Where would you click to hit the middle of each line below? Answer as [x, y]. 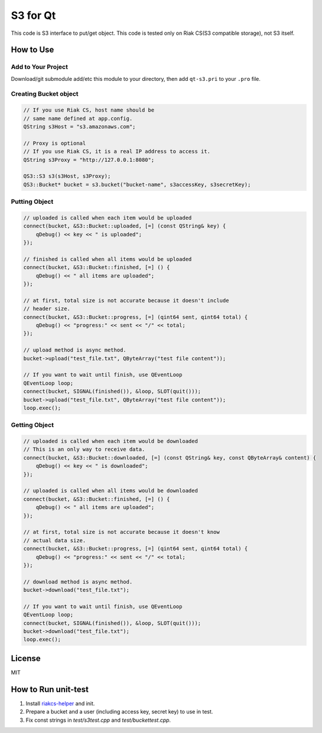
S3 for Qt [33, 15]
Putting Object [32, 202]
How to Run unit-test [50, 689]
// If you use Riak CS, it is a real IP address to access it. [117, 152]
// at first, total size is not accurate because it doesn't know [121, 532]
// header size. [47, 309]
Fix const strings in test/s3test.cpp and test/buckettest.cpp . [98, 720]
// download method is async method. [78, 581]
